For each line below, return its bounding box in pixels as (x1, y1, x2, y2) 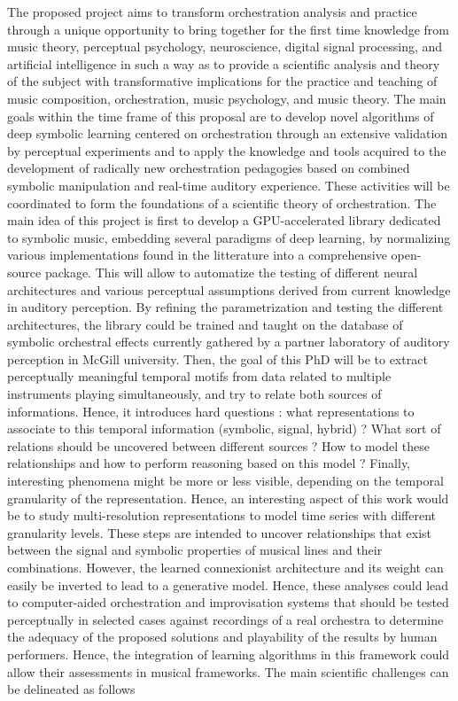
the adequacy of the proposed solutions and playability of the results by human (7, 627, 438, 646)
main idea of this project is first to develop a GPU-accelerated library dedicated (7, 211, 441, 230)
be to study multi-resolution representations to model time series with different (7, 506, 437, 525)
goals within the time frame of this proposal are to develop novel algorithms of (7, 106, 434, 125)
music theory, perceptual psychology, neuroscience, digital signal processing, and (7, 37, 443, 56)
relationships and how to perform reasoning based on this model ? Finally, (7, 454, 410, 472)
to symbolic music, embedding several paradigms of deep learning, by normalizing (7, 228, 451, 246)
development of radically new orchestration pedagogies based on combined (7, 159, 410, 177)
